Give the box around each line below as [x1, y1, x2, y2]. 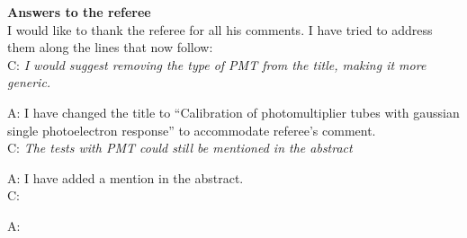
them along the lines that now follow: [7, 38, 213, 57]
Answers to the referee [7, 3, 151, 21]
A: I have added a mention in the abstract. [7, 168, 244, 187]
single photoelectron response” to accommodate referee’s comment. [7, 120, 376, 139]
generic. [7, 73, 51, 92]
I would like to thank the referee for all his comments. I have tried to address [7, 20, 433, 39]
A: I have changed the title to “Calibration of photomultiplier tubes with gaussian [7, 102, 460, 121]
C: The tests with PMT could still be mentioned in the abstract [7, 138, 353, 157]
